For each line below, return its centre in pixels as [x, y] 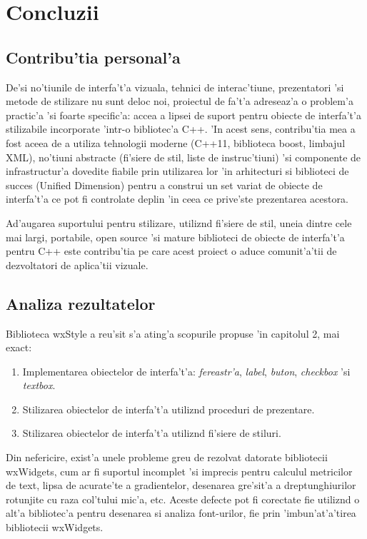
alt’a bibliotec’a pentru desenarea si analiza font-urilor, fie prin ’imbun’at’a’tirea [181, 513]
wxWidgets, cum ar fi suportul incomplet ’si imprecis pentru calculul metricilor [179, 471]
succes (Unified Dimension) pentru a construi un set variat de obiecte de [164, 185]
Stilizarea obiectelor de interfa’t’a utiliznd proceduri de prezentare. [169, 409]
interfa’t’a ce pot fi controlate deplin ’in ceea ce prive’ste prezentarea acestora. [177, 199]
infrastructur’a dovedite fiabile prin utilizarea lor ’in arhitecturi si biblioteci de [177, 171]
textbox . [39, 385]
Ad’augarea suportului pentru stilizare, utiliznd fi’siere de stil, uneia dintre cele [179, 222]
